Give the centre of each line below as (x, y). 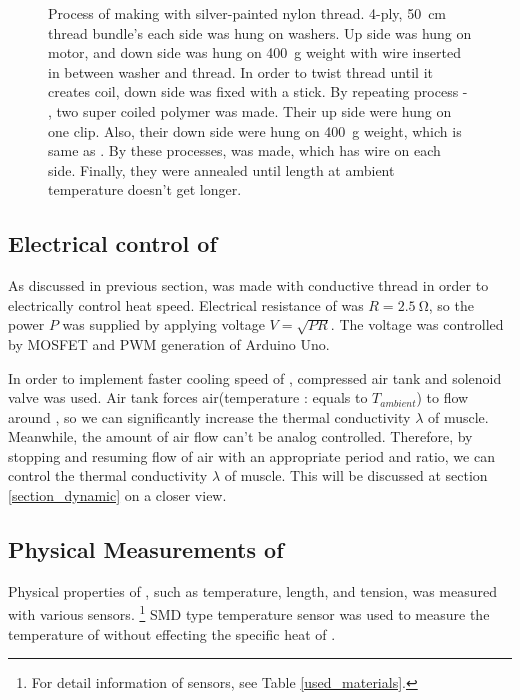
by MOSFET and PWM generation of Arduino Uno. (169, 343)
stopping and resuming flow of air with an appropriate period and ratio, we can (251, 455)
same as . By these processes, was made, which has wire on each (244, 150)
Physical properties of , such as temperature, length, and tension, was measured (252, 590)
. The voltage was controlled (417, 324)
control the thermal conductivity (108, 475)
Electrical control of (112, 243)
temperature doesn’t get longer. (145, 189)
